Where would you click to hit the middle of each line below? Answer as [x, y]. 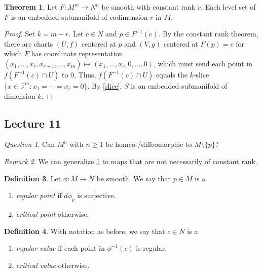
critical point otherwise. [52, 213]
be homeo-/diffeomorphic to [149, 144]
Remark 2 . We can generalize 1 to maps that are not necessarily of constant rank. [131, 161]
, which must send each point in [203, 63]
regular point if [39, 195]
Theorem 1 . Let [31, 7]
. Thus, [85, 74]
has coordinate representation [77, 53]
